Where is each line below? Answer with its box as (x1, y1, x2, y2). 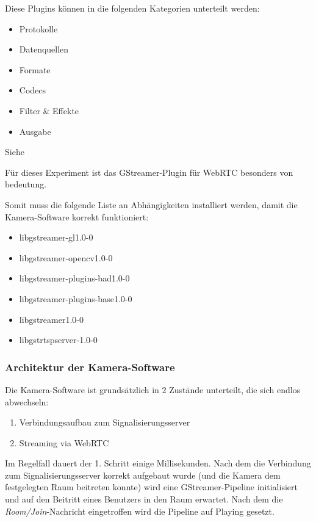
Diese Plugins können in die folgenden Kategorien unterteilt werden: (5, 2, 260, 14)
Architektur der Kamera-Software (5, 359, 175, 374)
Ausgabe (19, 125, 51, 137)
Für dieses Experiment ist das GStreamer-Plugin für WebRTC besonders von (5, 165, 293, 178)
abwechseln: (5, 395, 49, 408)
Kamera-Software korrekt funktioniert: (5, 210, 149, 223)
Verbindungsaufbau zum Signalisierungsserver (19, 416, 190, 429)
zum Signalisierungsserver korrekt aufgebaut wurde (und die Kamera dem (5, 468, 281, 481)
